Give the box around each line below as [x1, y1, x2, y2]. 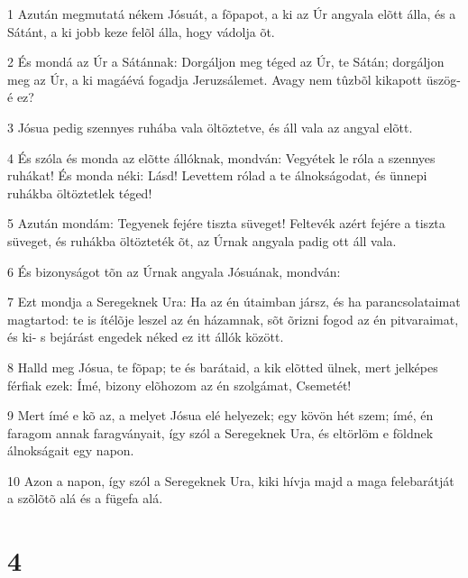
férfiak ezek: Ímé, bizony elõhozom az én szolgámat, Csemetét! [7, 375, 352, 394]
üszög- [426, 69, 461, 88]
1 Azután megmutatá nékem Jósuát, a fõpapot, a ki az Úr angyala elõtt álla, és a [7, 5, 456, 23]
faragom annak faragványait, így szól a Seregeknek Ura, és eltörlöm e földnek [7, 423, 434, 442]
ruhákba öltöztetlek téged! [7, 183, 152, 202]
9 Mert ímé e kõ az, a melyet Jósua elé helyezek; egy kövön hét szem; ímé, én [7, 406, 434, 425]
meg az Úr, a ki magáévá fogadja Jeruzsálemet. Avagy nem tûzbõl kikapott [7, 69, 422, 88]
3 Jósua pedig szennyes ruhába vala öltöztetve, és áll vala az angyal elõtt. [7, 117, 413, 136]
